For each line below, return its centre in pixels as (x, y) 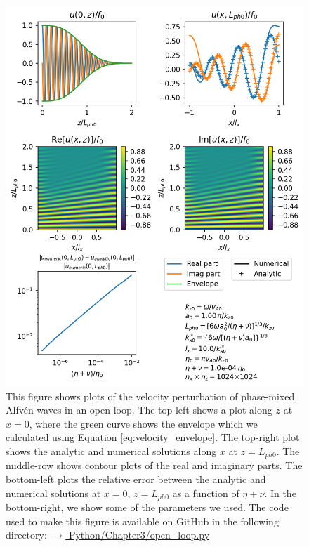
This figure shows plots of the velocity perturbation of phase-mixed (150, 396)
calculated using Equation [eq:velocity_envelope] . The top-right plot (153, 437)
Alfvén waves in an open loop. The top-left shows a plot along (139, 410)
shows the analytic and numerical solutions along (111, 451)
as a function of (206, 493)
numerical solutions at (53, 493)
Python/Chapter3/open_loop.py (139, 535)
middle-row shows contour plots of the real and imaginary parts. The (154, 465)
